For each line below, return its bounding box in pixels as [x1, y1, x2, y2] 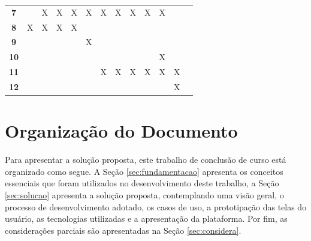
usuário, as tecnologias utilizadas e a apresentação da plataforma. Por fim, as [5, 212, 288, 225]
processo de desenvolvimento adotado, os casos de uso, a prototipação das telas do [5, 200, 307, 213]
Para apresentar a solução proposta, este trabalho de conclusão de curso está [5, 153, 286, 166]
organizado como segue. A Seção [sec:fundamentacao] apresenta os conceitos [5, 165, 283, 177]
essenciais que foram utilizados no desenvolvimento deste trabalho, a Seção [5, 177, 279, 189]
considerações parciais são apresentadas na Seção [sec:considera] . [5, 224, 241, 236]
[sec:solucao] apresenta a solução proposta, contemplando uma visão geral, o [5, 188, 284, 201]
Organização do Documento [5, 118, 238, 143]
